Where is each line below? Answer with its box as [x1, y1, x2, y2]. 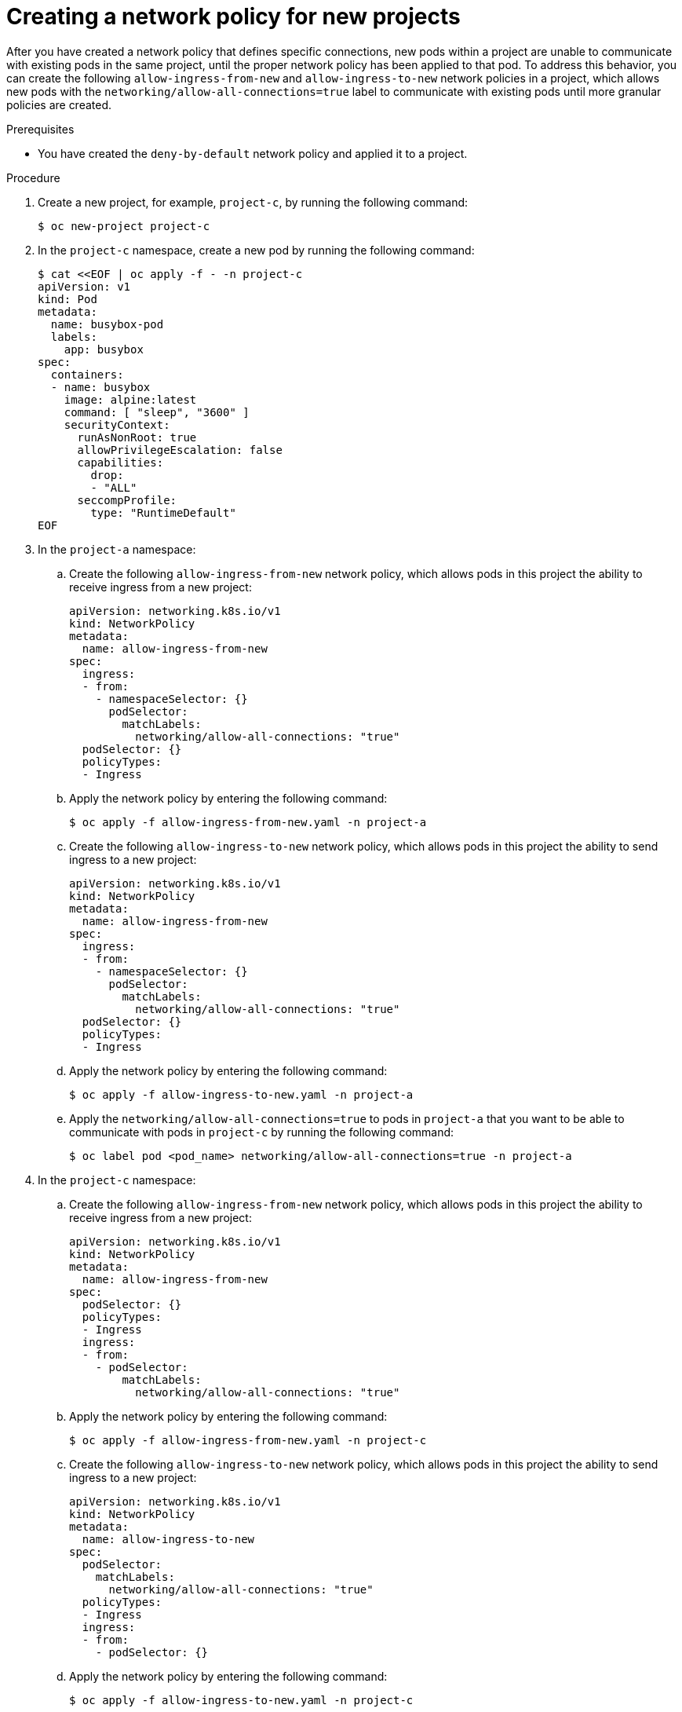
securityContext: [64, 418, 170, 431]
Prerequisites [6, 122, 75, 136]
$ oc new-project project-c [38, 219, 210, 232]
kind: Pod [38, 292, 97, 305]
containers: [50, 368, 124, 381]
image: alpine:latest [64, 393, 197, 406]
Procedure [6, 170, 60, 185]
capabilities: [77, 455, 164, 469]
